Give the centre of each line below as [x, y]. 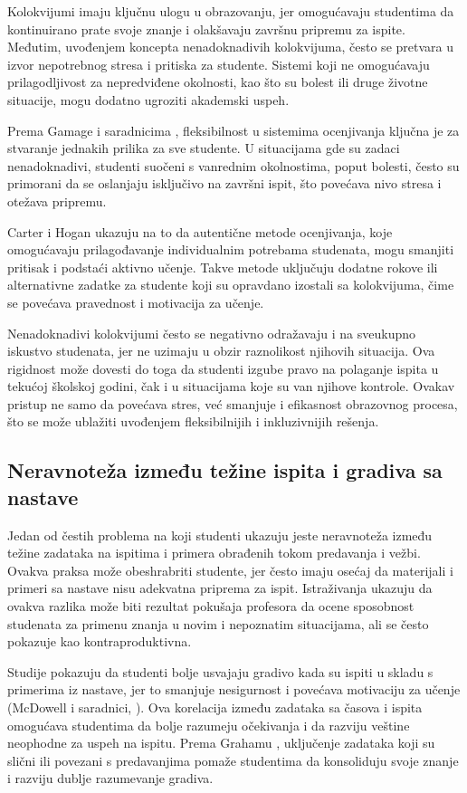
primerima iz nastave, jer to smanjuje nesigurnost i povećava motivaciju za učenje [234, 689]
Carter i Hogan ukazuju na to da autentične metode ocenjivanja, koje [200, 231]
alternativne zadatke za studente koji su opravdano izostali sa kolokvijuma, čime [231, 285]
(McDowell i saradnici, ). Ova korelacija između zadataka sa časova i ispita [215, 707]
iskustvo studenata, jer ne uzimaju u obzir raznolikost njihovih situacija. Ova [221, 351]
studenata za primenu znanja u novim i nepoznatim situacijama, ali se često [218, 623]
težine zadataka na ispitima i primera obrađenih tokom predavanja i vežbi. [214, 553]
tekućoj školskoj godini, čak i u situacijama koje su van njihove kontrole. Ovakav [231, 386]
